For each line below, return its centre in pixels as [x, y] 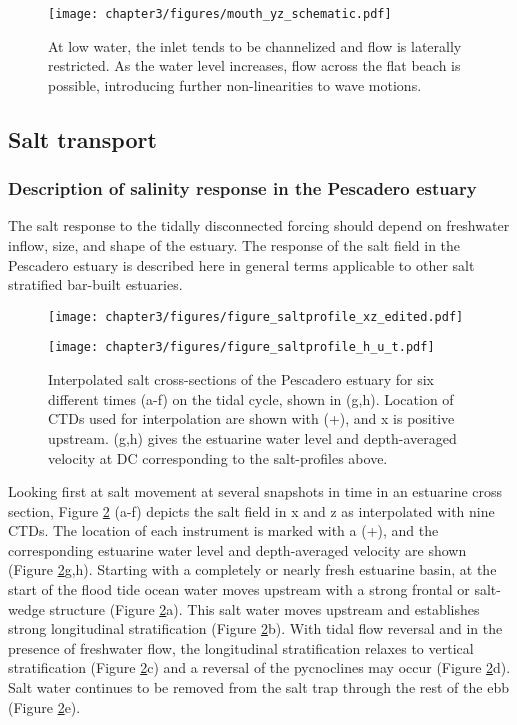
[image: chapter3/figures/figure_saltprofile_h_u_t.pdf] [241, 347]
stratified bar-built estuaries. [95, 284]
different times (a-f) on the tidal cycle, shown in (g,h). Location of [251, 398]
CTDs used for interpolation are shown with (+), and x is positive [251, 418]
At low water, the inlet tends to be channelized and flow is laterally [255, 45]
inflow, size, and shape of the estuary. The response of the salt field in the [234, 245]
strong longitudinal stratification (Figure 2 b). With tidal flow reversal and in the [255, 628]
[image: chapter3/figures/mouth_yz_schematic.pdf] [220, 14]
